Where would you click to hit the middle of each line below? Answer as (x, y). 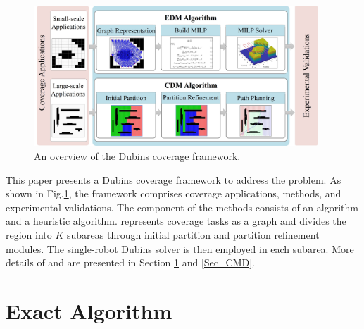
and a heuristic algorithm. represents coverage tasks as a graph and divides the (176, 221)
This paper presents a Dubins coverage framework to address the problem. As (174, 179)
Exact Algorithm (89, 310)
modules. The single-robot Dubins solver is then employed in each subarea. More (180, 248)
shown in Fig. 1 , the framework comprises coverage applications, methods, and (174, 193)
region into (29, 234)
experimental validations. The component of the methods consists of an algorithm (182, 207)
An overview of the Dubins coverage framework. (137, 156)
